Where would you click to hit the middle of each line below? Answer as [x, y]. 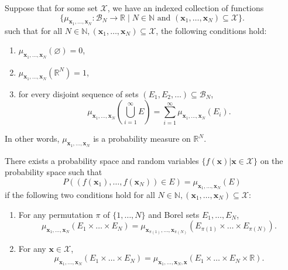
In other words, [32, 139]
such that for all [34, 30]
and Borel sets [174, 214]
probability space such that [54, 172]
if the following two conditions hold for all [80, 194]
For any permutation [56, 214]
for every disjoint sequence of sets [78, 93]
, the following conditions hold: [211, 30]
